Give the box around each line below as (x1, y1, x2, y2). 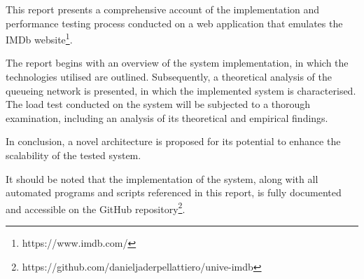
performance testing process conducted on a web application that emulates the (6, 15, 343, 30)
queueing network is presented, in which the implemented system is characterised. (6, 83, 356, 97)
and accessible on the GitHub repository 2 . (6, 199, 185, 216)
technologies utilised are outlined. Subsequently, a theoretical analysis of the (6, 69, 332, 84)
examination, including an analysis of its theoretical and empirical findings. (6, 110, 328, 125)
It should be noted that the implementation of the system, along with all (6, 171, 318, 186)
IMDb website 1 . (6, 30, 73, 46)
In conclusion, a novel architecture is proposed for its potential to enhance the (6, 134, 341, 149)
